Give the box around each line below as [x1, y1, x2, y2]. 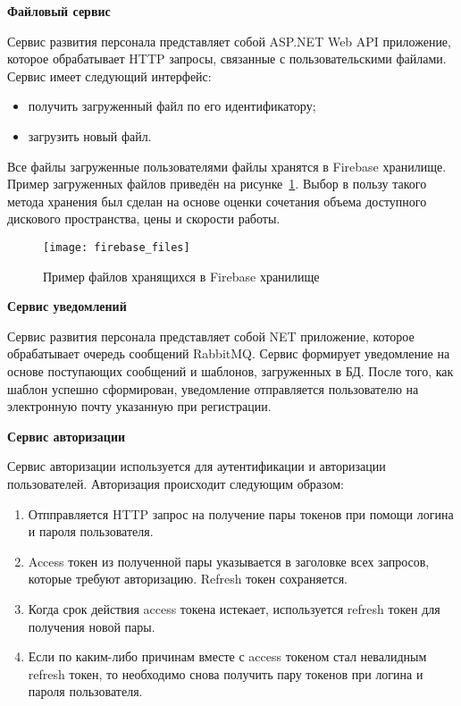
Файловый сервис [7, 2, 111, 20]
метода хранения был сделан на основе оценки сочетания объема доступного [7, 191, 427, 210]
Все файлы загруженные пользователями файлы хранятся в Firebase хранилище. [7, 156, 447, 175]
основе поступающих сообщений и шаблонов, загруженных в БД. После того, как [7, 361, 454, 380]
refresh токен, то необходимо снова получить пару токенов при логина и [28, 664, 423, 683]
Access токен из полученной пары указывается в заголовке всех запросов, [28, 551, 430, 570]
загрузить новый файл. [28, 126, 152, 145]
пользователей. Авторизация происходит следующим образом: [7, 474, 344, 492]
